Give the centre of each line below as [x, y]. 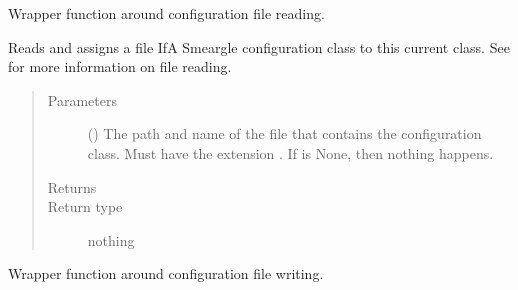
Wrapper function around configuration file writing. [166, 273]
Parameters [82, 99]
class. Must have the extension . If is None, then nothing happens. [290, 152]
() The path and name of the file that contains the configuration [284, 133]
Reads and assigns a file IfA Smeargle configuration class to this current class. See [259, 46]
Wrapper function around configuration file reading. [166, 13]
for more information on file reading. [120, 66]
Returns [72, 186]
